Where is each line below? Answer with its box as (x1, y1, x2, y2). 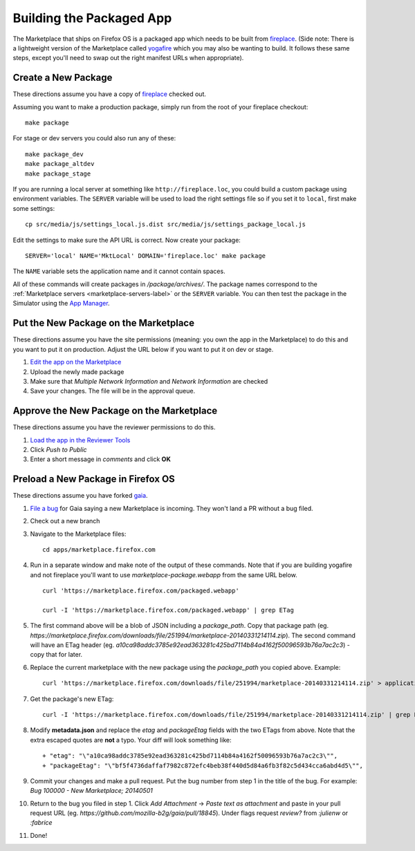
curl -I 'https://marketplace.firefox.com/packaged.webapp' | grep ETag (42, 606, 294, 614)
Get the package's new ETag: (30, 695, 114, 703)
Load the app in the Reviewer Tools (30, 436, 131, 444)
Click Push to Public (30, 446, 87, 454)
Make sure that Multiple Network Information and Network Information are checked (30, 377, 268, 385)
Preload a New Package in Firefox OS (12, 474, 176, 485)
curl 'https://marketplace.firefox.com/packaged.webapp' (42, 587, 240, 595)
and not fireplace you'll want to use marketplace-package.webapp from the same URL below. (30, 570, 297, 579)
